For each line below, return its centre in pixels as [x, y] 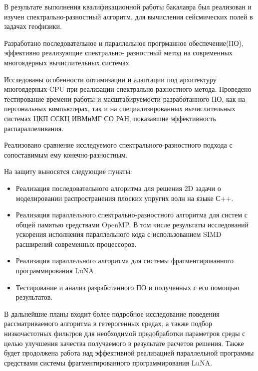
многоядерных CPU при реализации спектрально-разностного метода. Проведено [128, 89]
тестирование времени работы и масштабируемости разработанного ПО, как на [125, 98]
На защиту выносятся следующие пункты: [68, 171]
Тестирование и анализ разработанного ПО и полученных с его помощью [128, 287]
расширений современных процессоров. [76, 244]
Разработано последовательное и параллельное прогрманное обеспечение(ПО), [124, 43]
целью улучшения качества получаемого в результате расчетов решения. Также [124, 343]
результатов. [34, 297]
